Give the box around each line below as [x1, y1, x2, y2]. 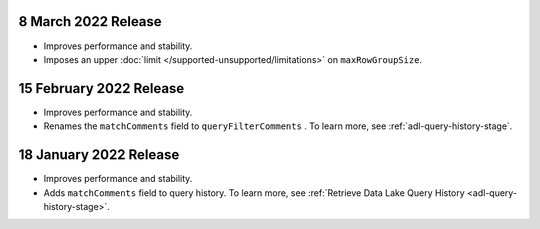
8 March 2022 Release [18, 13, 162, 30]
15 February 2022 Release [18, 80, 185, 97]
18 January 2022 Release [18, 146, 180, 164]
